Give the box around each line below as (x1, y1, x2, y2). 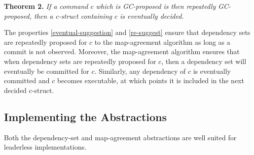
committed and (4, 75, 50, 86)
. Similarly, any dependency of (94, 65, 186, 76)
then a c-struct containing (34, 10, 112, 21)
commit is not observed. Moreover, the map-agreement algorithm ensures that (4, 46, 240, 57)
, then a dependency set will (161, 56, 247, 66)
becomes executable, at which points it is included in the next (57, 75, 244, 86)
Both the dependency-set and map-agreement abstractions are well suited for (4, 132, 237, 142)
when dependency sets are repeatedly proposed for (4, 56, 156, 66)
